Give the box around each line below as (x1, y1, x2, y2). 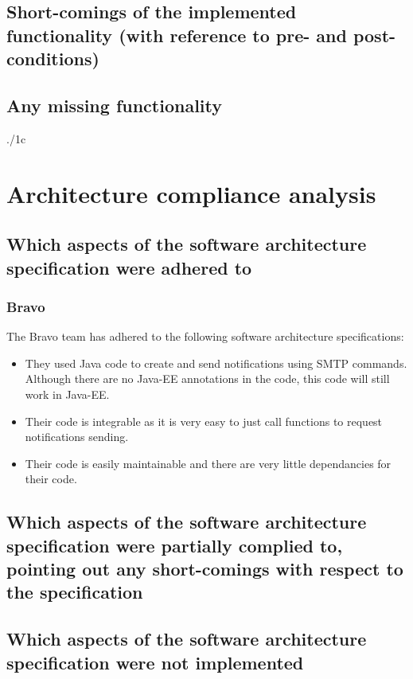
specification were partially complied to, (6, 533, 343, 557)
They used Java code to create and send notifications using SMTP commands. (25, 354, 407, 371)
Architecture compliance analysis (6, 177, 376, 209)
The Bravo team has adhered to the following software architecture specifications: (6, 328, 404, 345)
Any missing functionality (6, 92, 223, 117)
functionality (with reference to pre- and (6, 22, 347, 47)
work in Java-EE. (25, 385, 110, 402)
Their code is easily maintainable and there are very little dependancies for (25, 455, 392, 471)
